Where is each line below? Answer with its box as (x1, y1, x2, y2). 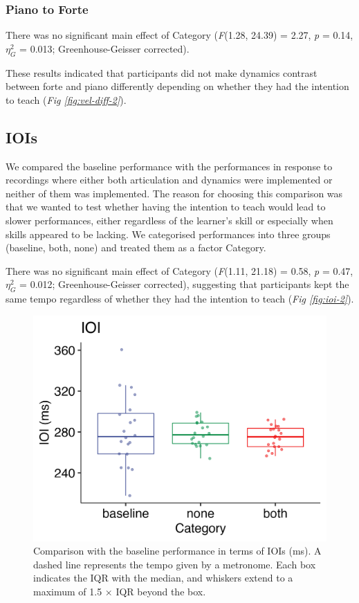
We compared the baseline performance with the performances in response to (6, 159, 333, 173)
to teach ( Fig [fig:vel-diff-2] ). (6, 92, 127, 107)
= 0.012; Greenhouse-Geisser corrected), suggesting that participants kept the (19, 277, 349, 291)
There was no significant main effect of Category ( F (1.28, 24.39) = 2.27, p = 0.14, (6, 28, 353, 42)
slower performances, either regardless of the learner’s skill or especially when (6, 213, 333, 227)
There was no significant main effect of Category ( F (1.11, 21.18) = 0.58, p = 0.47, (6, 263, 353, 278)
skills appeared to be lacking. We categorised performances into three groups (6, 226, 331, 241)
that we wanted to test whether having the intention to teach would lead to (6, 199, 326, 214)
